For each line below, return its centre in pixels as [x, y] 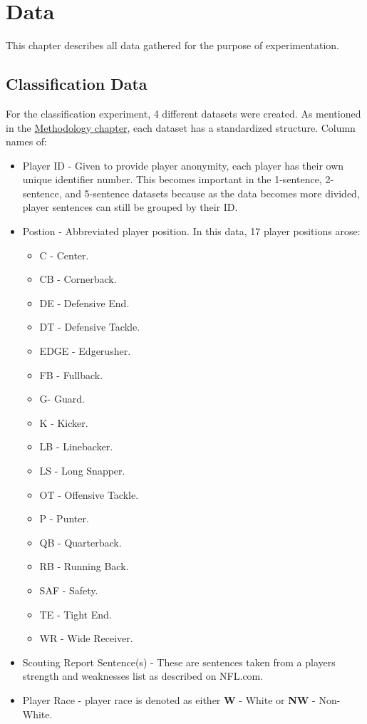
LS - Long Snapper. [82, 471]
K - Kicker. [64, 422]
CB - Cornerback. [78, 279]
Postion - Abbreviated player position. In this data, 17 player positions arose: [191, 231]
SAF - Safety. [69, 590]
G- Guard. [62, 399]
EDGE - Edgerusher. [85, 351]
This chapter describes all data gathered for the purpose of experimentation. [173, 45]
